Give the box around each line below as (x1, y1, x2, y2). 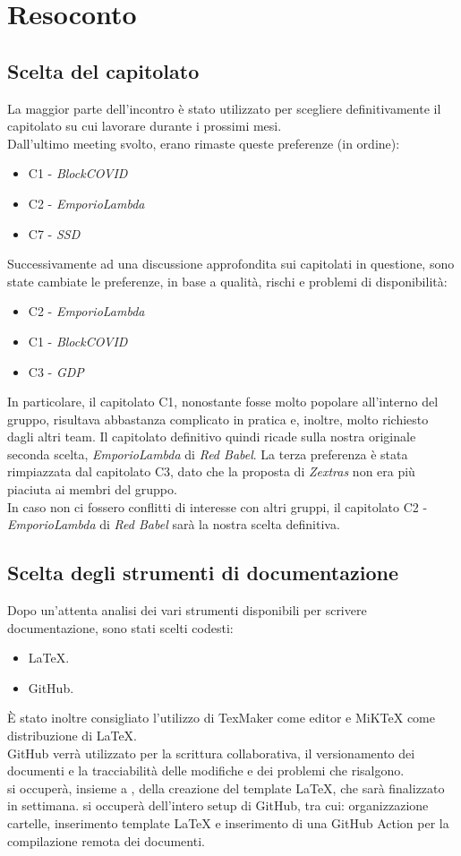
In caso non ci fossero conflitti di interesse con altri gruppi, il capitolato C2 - (7, 497, 428, 516)
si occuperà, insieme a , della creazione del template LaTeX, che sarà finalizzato (7, 778, 445, 797)
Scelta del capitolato (7, 56, 200, 84)
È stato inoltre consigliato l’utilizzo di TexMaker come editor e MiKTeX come (7, 708, 435, 727)
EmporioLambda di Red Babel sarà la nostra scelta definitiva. (7, 515, 340, 534)
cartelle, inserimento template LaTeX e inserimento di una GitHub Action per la (7, 814, 449, 832)
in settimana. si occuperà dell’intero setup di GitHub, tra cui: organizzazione (7, 796, 429, 815)
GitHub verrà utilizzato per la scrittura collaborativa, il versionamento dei (7, 743, 415, 762)
